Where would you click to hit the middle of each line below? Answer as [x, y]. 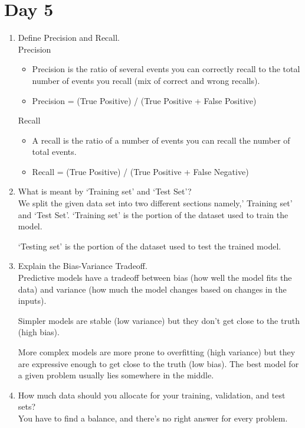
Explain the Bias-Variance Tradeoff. [83, 266]
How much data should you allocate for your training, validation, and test [152, 395]
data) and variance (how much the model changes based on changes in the [152, 289]
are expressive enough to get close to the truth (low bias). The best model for [158, 363]
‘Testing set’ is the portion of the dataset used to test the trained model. [150, 246]
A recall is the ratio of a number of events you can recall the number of [161, 140]
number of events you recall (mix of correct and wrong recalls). [146, 80]
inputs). [32, 301]
